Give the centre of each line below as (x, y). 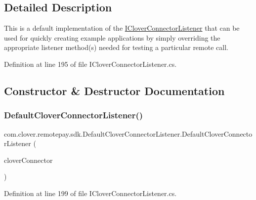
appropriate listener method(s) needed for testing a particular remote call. (116, 47)
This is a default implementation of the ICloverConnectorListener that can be (122, 28)
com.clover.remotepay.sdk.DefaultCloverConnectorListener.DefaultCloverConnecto (128, 133)
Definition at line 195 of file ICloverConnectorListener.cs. (90, 64)
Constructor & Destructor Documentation (114, 90)
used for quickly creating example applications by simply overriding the (112, 37)
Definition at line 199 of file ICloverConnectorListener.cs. (90, 193)
